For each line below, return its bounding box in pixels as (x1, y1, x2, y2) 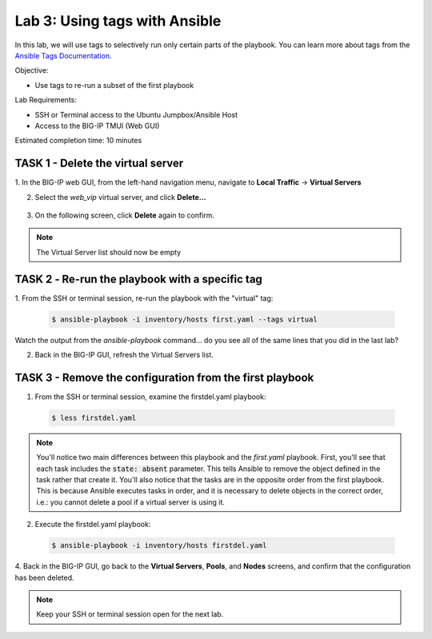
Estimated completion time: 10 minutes (14, 136, 142, 146)
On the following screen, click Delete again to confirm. (34, 210, 215, 220)
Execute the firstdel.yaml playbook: (34, 520, 151, 529)
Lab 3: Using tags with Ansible (14, 12, 222, 30)
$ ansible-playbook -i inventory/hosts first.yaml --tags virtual (51, 314, 318, 324)
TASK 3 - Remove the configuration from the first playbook (14, 370, 314, 384)
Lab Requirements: (14, 95, 78, 105)
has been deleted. (14, 573, 75, 582)
